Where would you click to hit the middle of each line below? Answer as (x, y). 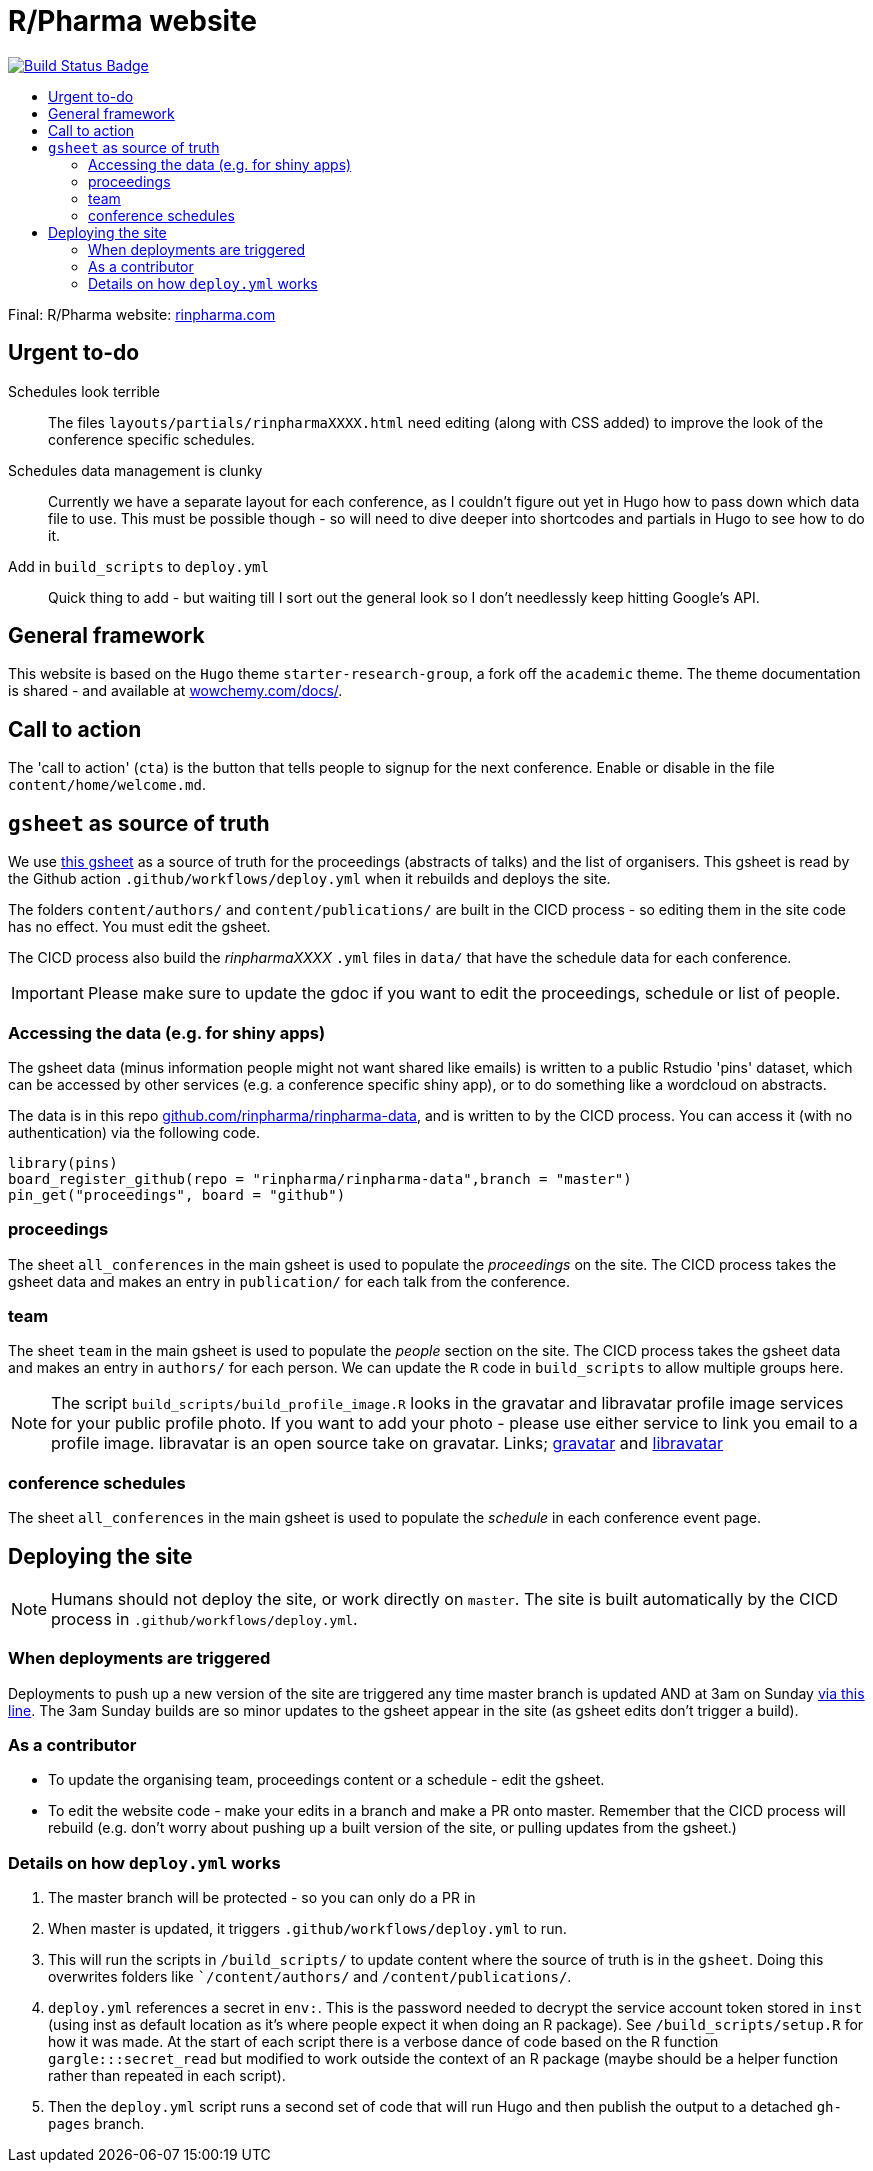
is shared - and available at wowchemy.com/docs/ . (175, 691)
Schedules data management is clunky (135, 470)
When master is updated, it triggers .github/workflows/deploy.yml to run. (307, 1929)
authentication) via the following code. (134, 1132)
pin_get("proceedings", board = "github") (177, 1194)
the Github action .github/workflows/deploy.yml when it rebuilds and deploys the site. (309, 879)
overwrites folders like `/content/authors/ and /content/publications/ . (310, 1977)
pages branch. (96, 2124)
